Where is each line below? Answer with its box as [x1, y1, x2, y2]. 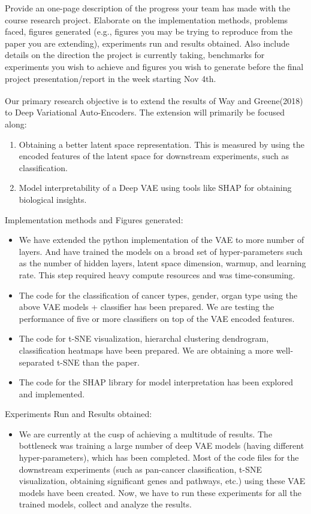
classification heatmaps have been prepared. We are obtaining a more [19, 343, 274, 356]
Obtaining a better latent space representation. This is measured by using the [19, 138, 305, 150]
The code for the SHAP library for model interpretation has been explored [19, 376, 293, 388]
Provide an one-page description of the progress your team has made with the [5, 2, 291, 14]
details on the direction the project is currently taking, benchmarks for [5, 48, 265, 61]
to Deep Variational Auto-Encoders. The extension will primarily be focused [5, 106, 285, 118]
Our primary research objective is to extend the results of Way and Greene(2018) [5, 94, 303, 107]
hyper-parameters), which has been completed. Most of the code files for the [19, 451, 299, 464]
